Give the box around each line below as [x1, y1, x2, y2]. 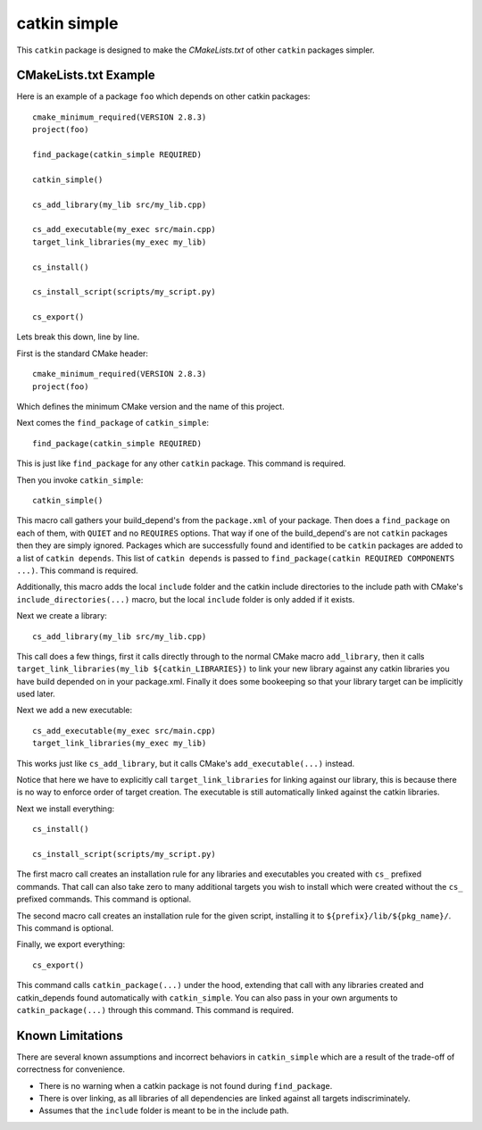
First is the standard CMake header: [16, 348, 149, 359]
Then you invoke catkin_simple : [16, 474, 144, 486]
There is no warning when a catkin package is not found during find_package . [38, 1080, 333, 1091]
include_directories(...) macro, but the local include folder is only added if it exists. [16, 594, 355, 604]
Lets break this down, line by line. [16, 331, 140, 343]
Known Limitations [16, 1027, 124, 1043]
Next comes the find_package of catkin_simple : [16, 418, 210, 428]
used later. [16, 688, 55, 700]
